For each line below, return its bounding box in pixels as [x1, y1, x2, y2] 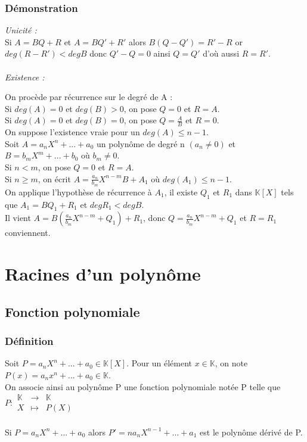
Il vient [5, 211, 31, 224]
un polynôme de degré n [97, 137, 185, 150]
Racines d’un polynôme [5, 262, 201, 286]
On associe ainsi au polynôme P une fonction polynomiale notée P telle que [5, 380, 281, 393]
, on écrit [38, 172, 71, 185]
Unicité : [5, 24, 37, 36]
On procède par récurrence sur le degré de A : [5, 91, 173, 103]
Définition [5, 334, 54, 348]
